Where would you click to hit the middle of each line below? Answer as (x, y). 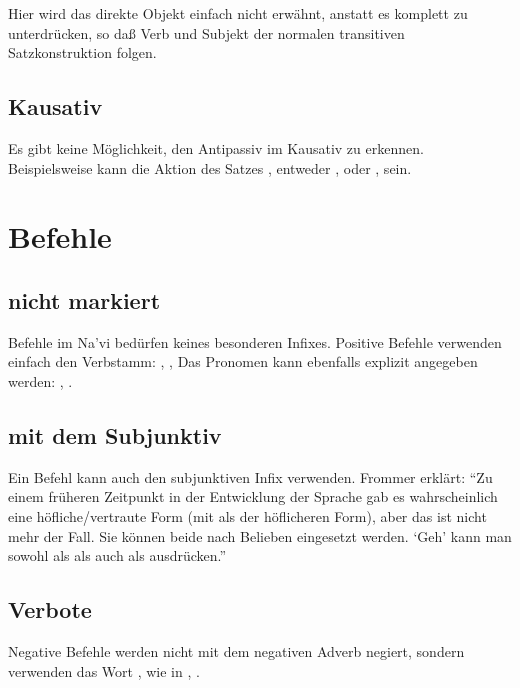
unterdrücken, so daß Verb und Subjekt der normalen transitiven (206, 32)
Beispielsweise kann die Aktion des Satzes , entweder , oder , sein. (210, 167)
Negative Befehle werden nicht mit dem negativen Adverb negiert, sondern (236, 650)
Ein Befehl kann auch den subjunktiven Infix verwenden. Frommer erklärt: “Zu (250, 476)
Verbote (50, 609)
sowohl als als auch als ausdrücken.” (117, 555)
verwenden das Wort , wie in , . (104, 670)
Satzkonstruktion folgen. (82, 52)
